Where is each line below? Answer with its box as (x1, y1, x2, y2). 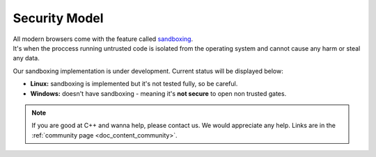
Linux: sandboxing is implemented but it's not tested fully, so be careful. (30, 80, 238, 88)
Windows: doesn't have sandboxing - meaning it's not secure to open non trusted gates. (30, 89, 287, 97)
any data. (13, 54, 40, 63)
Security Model (13, 10, 104, 26)
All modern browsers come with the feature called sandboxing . (13, 35, 194, 43)
